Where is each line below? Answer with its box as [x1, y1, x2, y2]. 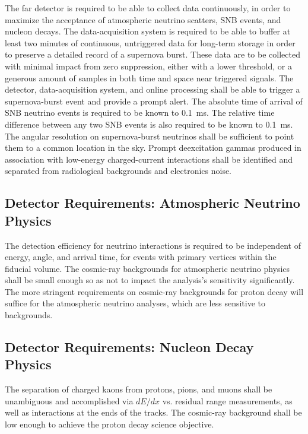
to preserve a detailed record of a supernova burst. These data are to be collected [5, 48, 300, 61]
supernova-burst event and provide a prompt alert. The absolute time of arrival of [5, 94, 303, 107]
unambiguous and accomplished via [5, 394, 134, 407]
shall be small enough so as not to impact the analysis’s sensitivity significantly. [5, 274, 295, 286]
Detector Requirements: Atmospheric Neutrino [5, 194, 300, 212]
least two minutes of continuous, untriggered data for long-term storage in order [5, 36, 296, 49]
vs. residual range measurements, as [162, 394, 293, 407]
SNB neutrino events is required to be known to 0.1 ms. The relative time [5, 106, 275, 119]
